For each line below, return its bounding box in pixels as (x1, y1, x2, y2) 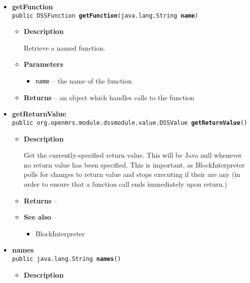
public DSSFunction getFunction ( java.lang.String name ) (12, 12, 199, 19)
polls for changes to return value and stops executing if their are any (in (24, 169, 241, 179)
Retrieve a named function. (24, 42, 105, 53)
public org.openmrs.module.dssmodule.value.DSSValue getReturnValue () (12, 119, 248, 126)
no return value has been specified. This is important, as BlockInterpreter (24, 159, 245, 170)
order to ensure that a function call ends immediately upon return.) (24, 178, 227, 189)
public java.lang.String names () (12, 255, 121, 262)
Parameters (24, 59, 63, 69)
